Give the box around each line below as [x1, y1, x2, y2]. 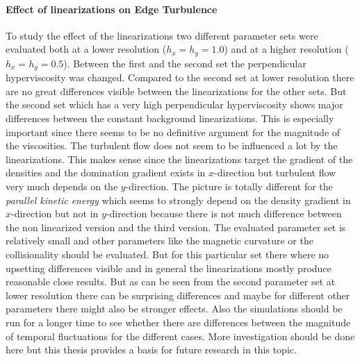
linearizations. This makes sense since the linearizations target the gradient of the [6, 151, 353, 166]
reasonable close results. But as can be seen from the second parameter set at [6, 274, 336, 289]
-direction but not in [11, 206, 99, 221]
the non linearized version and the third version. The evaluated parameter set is [6, 219, 346, 234]
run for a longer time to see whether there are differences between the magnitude [6, 314, 351, 329]
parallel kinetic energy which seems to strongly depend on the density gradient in [6, 192, 351, 207]
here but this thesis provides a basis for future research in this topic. [6, 342, 297, 357]
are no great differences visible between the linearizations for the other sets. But [6, 83, 347, 98]
